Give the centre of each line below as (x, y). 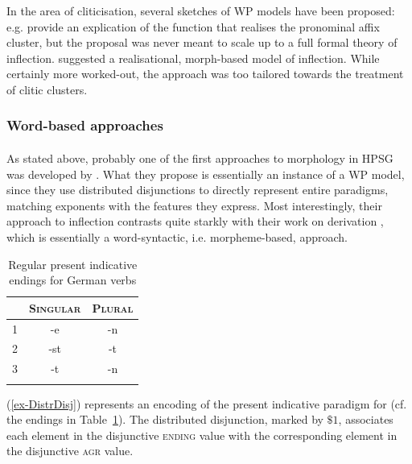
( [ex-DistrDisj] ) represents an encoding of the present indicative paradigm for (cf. (207, 403)
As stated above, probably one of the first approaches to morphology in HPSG (200, 158)
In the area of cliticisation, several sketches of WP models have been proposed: (201, 10)
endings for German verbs (73, 280)
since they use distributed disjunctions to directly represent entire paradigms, (198, 190)
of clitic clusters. (47, 89)
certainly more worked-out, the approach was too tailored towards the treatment (205, 74)
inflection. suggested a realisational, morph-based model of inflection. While (193, 58)
